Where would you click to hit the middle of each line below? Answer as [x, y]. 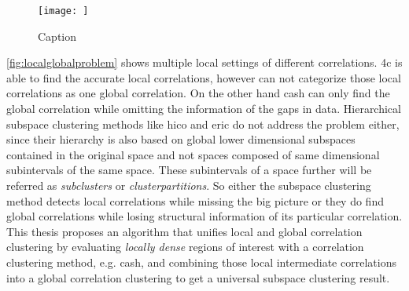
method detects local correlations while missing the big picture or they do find [195, 200]
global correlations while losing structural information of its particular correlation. [204, 216]
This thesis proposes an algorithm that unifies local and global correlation [184, 231]
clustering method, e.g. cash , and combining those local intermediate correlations [201, 262]
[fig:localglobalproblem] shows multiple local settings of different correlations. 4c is [204, 62]
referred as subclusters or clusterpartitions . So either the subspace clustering [189, 185]
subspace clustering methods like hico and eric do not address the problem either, [203, 124]
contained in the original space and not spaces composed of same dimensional [193, 154]
